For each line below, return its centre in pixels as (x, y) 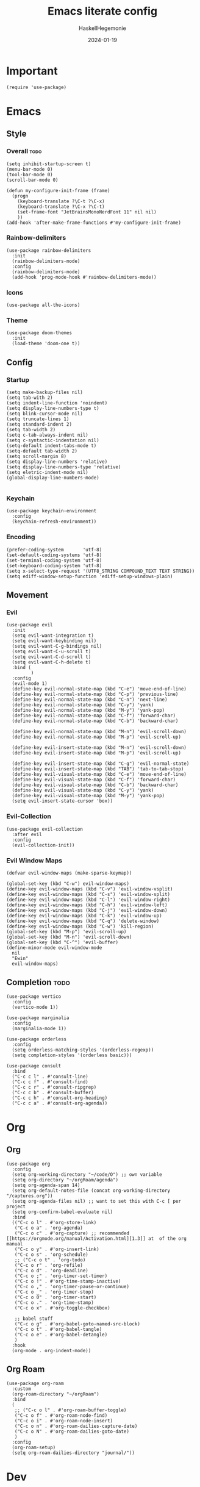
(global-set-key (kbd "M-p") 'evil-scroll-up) (66, 932)
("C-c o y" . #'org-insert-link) (57, 1249)
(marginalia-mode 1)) (39, 1028)
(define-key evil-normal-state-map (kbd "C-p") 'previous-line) (95, 694)
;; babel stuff (34, 1319)
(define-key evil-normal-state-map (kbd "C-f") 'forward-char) (94, 716)
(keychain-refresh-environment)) (54, 522)
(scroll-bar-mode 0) (33, 180)
